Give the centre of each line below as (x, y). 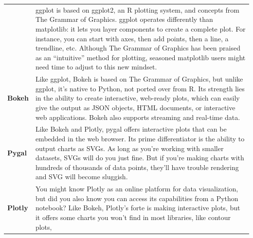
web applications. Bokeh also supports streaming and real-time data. (138, 117)
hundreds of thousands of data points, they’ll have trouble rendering (137, 167)
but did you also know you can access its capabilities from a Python (137, 198)
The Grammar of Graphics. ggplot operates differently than (124, 19)
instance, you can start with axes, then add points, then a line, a (132, 38)
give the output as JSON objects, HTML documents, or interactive (135, 107)
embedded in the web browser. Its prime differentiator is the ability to (140, 138)
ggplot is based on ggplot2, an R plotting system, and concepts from (137, 9)
